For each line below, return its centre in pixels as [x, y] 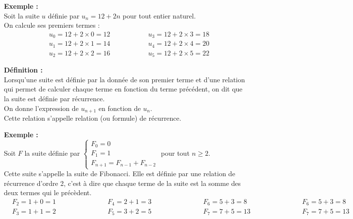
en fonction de [120, 108]
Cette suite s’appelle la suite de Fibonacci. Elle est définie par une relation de [120, 173]
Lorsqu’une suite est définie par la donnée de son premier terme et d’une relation [124, 79]
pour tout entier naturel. [159, 15]
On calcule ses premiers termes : [52, 25]
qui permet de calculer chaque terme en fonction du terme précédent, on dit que [123, 89]
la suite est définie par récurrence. [54, 99]
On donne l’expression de [41, 108]
